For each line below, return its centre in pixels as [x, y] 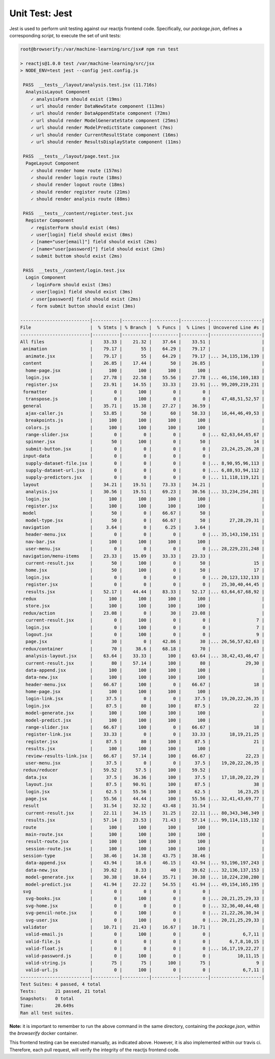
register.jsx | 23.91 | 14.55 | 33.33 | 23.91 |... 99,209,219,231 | [145, 385]
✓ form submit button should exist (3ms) [83, 306]
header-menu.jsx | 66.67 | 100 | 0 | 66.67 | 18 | [145, 684]
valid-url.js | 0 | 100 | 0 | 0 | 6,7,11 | [145, 970]
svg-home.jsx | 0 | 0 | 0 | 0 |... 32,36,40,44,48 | [145, 906]
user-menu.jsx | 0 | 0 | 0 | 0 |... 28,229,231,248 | [145, 549]
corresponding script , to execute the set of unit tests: [65, 35]
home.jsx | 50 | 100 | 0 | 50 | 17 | [145, 570]
